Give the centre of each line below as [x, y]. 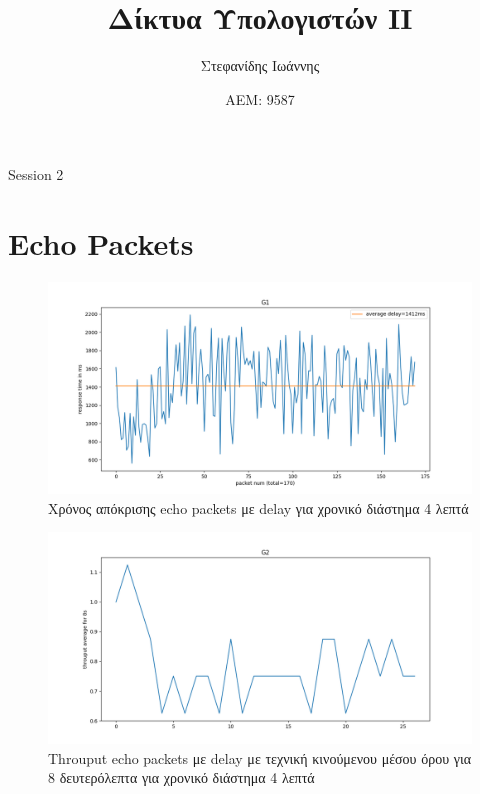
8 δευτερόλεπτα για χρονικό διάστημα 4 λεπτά [181, 777]
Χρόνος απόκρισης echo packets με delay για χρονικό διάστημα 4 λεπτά [258, 507]
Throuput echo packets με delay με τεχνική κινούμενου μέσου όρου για [260, 757]
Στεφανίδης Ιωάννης [260, 65]
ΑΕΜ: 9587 [260, 98]
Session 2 [36, 174]
